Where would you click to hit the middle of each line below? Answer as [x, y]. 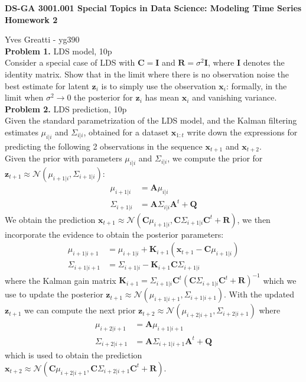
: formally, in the [256, 85]
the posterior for [103, 97]
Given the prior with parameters [64, 158]
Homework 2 [31, 19]
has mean [162, 97]
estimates [22, 132]
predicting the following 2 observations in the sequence [104, 146]
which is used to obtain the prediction [74, 355]
